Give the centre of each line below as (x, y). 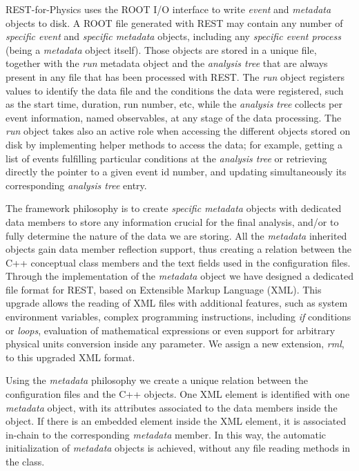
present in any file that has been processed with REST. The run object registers (175, 76)
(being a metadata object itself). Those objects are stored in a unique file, (161, 49)
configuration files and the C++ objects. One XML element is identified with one (178, 394)
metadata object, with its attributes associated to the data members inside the (172, 407)
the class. (25, 461)
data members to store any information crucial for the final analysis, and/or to (172, 221)
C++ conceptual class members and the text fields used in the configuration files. (178, 262)
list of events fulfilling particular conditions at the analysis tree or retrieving (166, 158)
